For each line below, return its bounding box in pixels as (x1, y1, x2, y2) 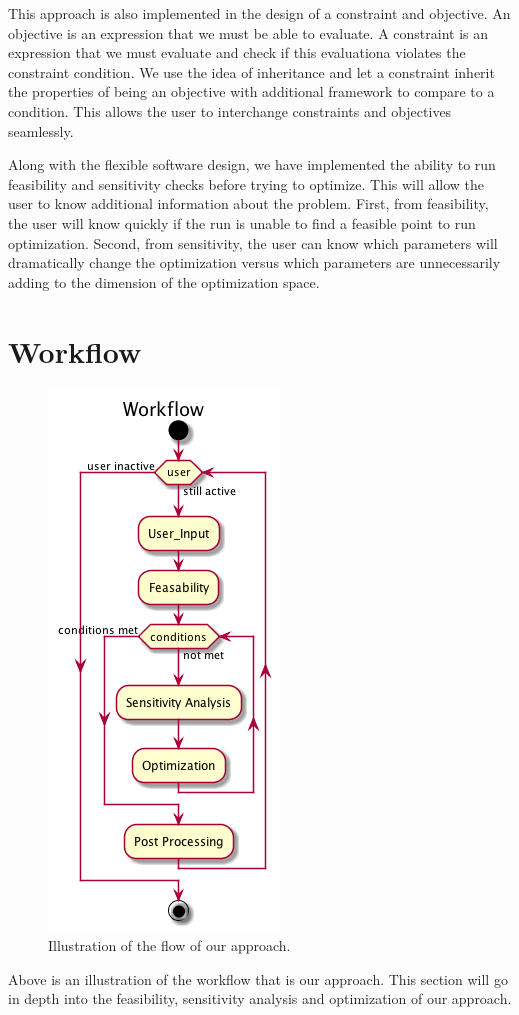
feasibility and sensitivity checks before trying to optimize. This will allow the (8, 173, 485, 194)
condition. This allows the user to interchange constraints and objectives (8, 100, 452, 121)
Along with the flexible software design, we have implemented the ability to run (8, 154, 496, 175)
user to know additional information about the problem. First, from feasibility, (8, 193, 489, 214)
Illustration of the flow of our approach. (48, 935, 291, 956)
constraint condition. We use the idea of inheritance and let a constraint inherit (8, 61, 495, 82)
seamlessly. (8, 120, 74, 141)
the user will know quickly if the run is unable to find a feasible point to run (8, 212, 476, 233)
